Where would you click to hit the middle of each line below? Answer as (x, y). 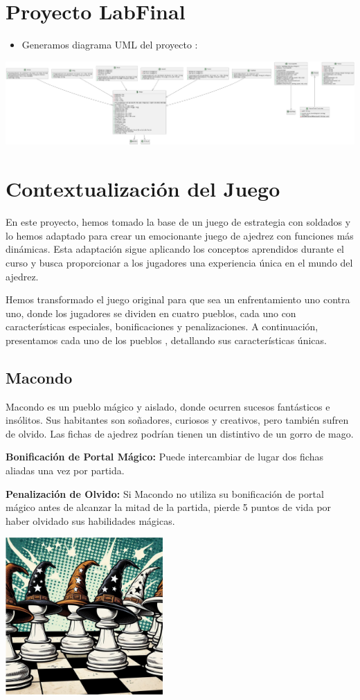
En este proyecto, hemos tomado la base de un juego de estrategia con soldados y (178, 222)
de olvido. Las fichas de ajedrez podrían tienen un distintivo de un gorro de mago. (180, 433)
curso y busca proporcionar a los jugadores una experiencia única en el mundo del (179, 262)
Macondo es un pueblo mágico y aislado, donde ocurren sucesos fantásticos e (168, 406)
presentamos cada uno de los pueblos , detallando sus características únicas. (166, 340)
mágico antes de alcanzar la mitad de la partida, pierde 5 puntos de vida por (169, 507)
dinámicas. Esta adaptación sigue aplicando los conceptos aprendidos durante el (175, 249)
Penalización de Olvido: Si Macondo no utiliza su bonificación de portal (165, 493)
